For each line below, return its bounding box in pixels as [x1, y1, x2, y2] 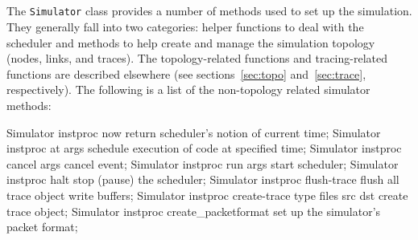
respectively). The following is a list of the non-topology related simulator [6, 81, 370, 98]
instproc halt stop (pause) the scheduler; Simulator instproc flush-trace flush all [6, 171, 399, 188]
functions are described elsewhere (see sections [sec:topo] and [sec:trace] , [6, 65, 366, 82]
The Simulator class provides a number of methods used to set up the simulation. [6, 2, 412, 19]
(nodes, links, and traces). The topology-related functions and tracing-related [6, 50, 388, 67]
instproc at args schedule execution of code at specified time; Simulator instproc [6, 140, 402, 157]
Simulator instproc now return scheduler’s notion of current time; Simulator [6, 124, 381, 140]
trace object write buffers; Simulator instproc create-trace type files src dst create [6, 186, 408, 203]
